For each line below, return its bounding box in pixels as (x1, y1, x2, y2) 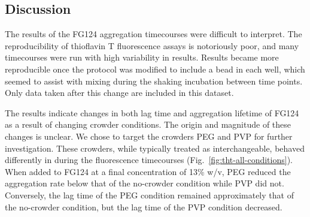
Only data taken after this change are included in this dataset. (5, 86, 234, 99)
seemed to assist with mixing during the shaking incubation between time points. (5, 74, 303, 87)
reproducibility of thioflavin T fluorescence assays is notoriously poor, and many (5, 39, 299, 52)
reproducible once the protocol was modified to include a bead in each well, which (5, 62, 305, 75)
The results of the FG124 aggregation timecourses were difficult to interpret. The (5, 28, 302, 40)
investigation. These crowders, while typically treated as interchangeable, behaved (5, 141, 305, 154)
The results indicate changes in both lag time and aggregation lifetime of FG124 (5, 106, 299, 119)
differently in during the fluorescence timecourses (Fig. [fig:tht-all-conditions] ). (5, 153, 293, 166)
